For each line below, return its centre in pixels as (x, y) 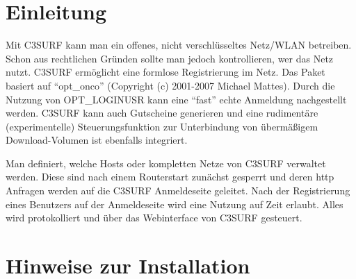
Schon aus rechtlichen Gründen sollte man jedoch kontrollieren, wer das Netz (170, 58)
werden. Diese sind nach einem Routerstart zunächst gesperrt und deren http (170, 177)
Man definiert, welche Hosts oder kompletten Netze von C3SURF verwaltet (166, 163)
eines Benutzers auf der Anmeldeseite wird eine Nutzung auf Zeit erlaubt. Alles (175, 204)
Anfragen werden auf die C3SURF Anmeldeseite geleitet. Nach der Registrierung (178, 191)
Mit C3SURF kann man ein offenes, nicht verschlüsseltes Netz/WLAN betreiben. (179, 45)
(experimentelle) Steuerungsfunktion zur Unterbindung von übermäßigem (162, 126)
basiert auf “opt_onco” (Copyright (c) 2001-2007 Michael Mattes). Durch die (170, 85)
